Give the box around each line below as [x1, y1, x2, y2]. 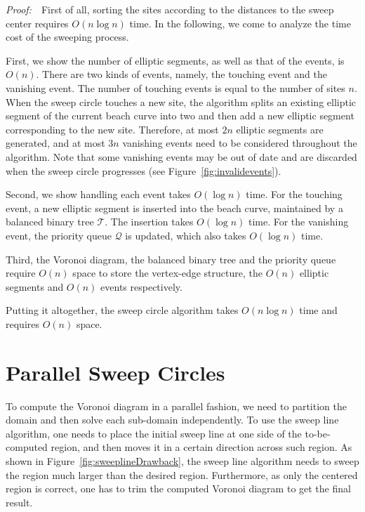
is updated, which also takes [125, 228, 246, 242]
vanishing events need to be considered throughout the [122, 136, 357, 150]
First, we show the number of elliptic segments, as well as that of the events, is [6, 53, 345, 67]
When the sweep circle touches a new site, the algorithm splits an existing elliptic [6, 94, 357, 109]
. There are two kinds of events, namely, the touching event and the [36, 67, 327, 81]
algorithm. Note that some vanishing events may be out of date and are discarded [6, 149, 357, 164]
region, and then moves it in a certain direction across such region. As [51, 440, 352, 454]
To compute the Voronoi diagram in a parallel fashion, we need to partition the [6, 398, 347, 413]
